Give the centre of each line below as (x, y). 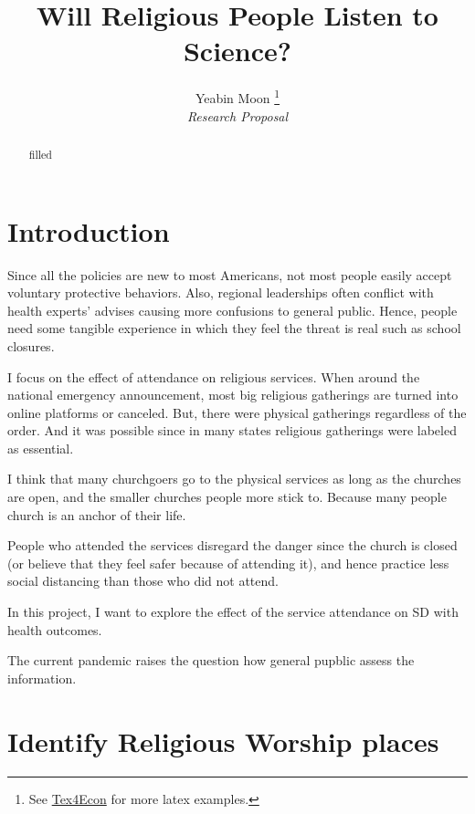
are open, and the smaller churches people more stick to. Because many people (227, 497)
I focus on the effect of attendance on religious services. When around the (214, 376)
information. (42, 678)
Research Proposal (237, 115)
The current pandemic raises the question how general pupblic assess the (211, 660)
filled (40, 154)
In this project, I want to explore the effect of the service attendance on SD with (233, 612)
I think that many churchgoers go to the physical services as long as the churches (234, 479)
